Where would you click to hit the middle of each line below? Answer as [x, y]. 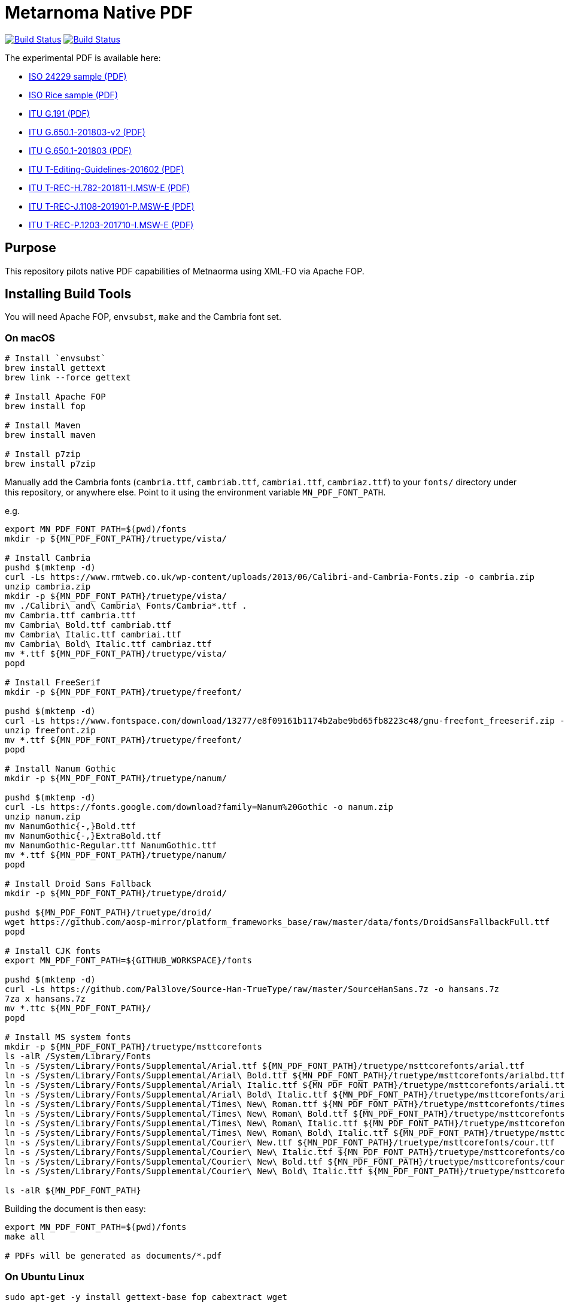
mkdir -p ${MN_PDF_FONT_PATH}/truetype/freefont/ [124, 692]
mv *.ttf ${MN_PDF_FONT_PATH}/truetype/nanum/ [116, 855]
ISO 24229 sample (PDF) [78, 76]
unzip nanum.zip [43, 817]
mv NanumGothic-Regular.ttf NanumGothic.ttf [111, 846]
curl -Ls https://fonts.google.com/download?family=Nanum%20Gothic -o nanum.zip [199, 807]
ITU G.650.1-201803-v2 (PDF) [87, 132]
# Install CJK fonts [53, 951]
